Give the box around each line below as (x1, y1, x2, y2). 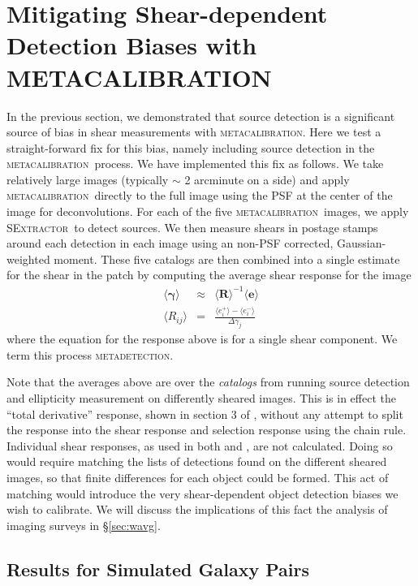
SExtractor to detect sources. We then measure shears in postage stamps (6, 218, 378, 235)
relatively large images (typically (6, 170, 169, 187)
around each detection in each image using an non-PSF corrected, (6, 235, 334, 252)
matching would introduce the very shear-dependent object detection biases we (6, 485, 399, 502)
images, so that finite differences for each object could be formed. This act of (6, 469, 389, 485)
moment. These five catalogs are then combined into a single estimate (54, 250, 400, 267)
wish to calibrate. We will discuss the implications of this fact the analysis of (6, 501, 388, 518)
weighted (6, 250, 50, 267)
